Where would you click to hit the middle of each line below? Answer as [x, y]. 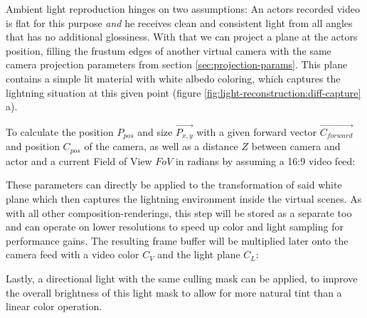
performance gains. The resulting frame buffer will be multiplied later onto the [177, 240]
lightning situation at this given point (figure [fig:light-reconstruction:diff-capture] [183, 92]
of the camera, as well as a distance [161, 146]
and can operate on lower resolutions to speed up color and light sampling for [175, 227]
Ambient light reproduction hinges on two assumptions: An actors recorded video [183, 9]
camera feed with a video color [73, 254]
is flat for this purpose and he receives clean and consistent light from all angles [179, 22]
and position [33, 146]
